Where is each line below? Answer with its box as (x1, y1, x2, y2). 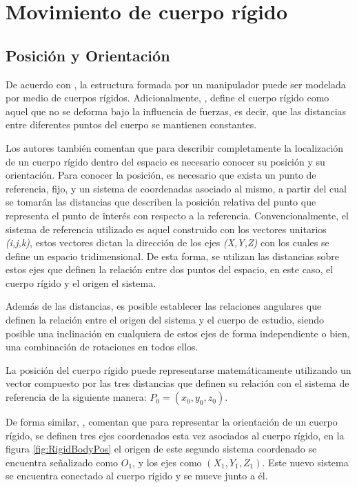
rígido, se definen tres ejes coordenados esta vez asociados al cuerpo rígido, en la (6, 428, 345, 442)
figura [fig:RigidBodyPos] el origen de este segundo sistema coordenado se (6, 441, 317, 456)
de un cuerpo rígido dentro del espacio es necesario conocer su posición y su (6, 154, 325, 168)
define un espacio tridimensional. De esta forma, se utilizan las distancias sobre (6, 248, 339, 263)
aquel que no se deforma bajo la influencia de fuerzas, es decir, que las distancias (6, 103, 347, 118)
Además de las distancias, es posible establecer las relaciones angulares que (6, 299, 322, 313)
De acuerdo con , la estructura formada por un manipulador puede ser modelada (6, 77, 346, 91)
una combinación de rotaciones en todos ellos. (6, 339, 198, 354)
